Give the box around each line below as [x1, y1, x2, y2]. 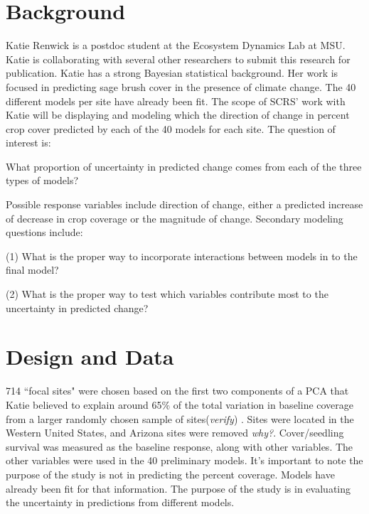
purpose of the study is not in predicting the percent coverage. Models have [6, 466, 335, 481]
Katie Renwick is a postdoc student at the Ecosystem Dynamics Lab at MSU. [6, 38, 346, 53]
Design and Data [6, 342, 174, 371]
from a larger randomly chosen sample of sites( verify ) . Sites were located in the [6, 411, 354, 426]
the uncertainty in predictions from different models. [6, 495, 235, 510]
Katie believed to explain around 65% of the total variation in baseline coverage [6, 397, 354, 412]
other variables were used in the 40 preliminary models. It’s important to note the [6, 453, 363, 468]
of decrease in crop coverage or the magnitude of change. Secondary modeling [6, 210, 343, 225]
